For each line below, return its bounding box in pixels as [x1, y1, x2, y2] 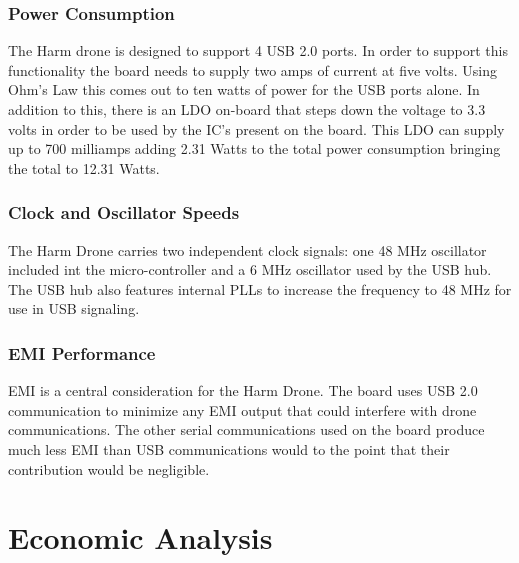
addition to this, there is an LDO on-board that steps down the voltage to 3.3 [8, 99, 486, 119]
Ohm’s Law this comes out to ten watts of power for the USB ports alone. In [8, 79, 480, 100]
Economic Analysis [8, 517, 273, 558]
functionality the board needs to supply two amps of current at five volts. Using [8, 59, 497, 80]
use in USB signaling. [8, 298, 140, 319]
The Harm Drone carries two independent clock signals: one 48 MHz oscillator [8, 239, 487, 260]
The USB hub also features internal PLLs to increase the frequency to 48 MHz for [8, 278, 512, 299]
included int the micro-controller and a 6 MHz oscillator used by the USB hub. [8, 259, 492, 280]
